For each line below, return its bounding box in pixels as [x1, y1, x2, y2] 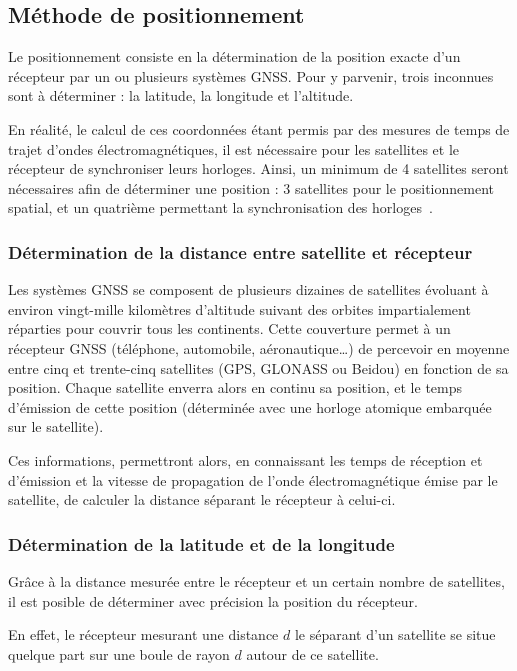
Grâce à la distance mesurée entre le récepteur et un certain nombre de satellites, [8, 570, 505, 591]
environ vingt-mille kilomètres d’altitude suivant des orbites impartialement [8, 298, 471, 319]
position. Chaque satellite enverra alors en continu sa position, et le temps [8, 377, 463, 398]
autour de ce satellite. [246, 643, 379, 664]
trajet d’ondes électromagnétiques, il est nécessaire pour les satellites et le [8, 138, 460, 159]
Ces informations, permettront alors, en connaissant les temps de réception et [8, 449, 483, 470]
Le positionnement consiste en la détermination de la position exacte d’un [8, 46, 461, 67]
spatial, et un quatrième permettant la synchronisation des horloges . [8, 197, 433, 218]
